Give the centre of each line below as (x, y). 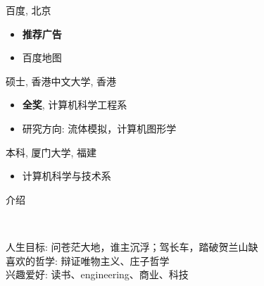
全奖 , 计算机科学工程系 (75, 105)
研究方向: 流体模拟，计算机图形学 (99, 128)
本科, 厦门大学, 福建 (51, 152)
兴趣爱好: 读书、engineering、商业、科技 (97, 274)
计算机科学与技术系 (67, 176)
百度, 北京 (29, 10)
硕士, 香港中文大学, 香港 (61, 81)
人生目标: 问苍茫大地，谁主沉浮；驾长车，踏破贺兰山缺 (132, 246)
